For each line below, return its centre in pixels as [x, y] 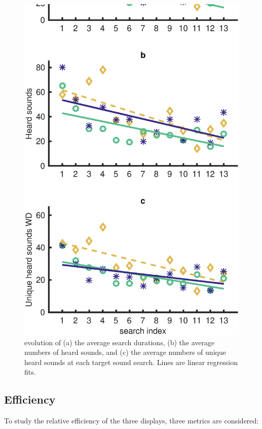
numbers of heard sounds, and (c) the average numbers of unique [125, 352]
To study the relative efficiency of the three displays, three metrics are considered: [132, 421]
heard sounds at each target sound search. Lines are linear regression [131, 362]
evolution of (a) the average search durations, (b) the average [120, 342]
